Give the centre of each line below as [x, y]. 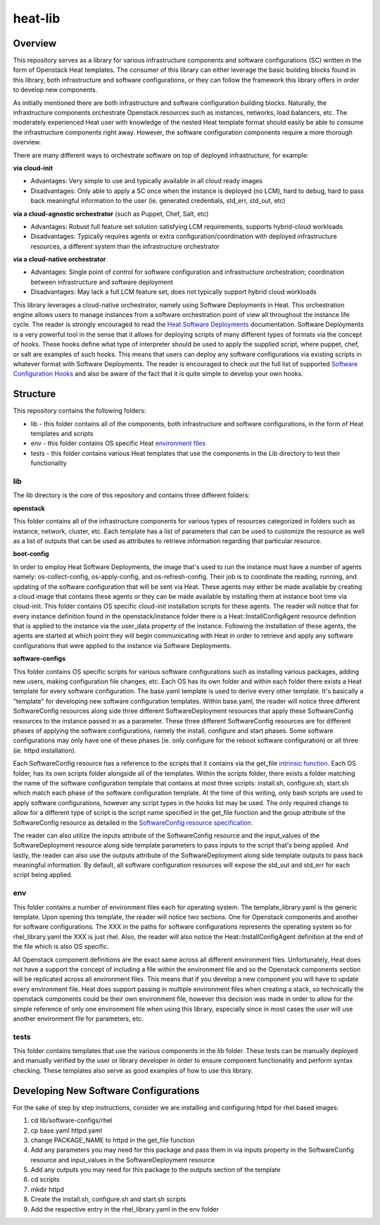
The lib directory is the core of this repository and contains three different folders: [131, 495]
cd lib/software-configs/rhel [71, 1121]
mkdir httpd [47, 1189]
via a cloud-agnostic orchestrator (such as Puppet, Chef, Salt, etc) [111, 213]
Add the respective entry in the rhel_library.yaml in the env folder [125, 1209]
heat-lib [37, 18]
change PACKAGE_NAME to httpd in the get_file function [113, 1140]
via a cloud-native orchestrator [59, 259]
